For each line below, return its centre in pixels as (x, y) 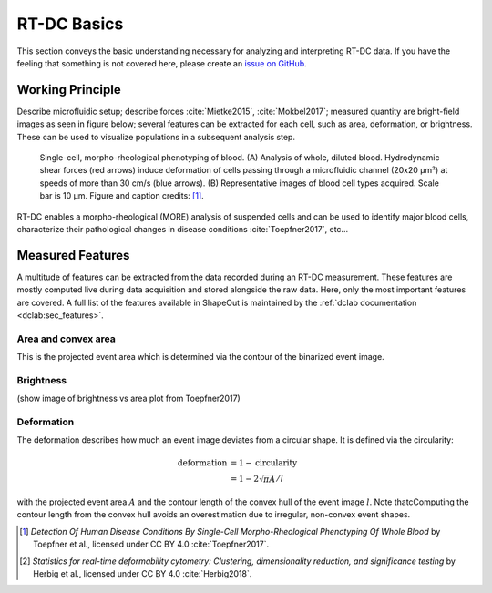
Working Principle (69, 90)
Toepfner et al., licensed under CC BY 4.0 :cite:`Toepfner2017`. (151, 544)
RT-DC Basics (70, 24)
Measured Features (73, 255)
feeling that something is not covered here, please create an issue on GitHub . (162, 63)
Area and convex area (66, 339)
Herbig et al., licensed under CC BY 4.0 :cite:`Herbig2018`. (143, 573)
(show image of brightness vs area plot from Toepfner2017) (128, 399)
